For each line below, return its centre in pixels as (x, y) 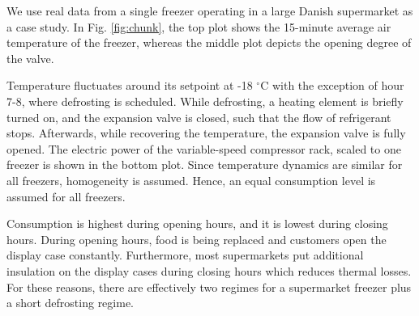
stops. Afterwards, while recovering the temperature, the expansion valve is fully (206, 133)
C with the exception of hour (332, 85)
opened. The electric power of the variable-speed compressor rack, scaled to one (204, 148)
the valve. (30, 58)
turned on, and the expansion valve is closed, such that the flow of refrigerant (199, 117)
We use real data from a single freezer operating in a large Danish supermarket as (210, 11)
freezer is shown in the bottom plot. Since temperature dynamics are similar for (205, 164)
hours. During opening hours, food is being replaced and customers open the (197, 239)
